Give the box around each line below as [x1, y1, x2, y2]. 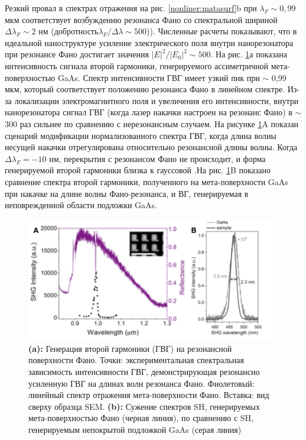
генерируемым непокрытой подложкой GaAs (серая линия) [28, 423, 242, 435]
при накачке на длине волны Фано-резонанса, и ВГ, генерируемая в [5, 187, 249, 199]
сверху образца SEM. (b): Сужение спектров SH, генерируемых [28, 400, 261, 412]
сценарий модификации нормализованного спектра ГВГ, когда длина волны [5, 129, 276, 141]
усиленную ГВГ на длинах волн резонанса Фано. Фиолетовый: [28, 377, 255, 389]
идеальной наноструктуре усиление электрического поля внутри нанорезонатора [5, 36, 294, 48]
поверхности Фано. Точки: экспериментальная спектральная [28, 354, 244, 366]
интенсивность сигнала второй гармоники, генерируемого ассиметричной [5, 59, 269, 72]
